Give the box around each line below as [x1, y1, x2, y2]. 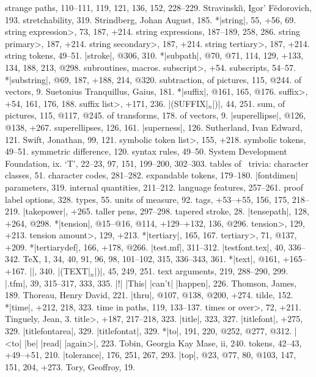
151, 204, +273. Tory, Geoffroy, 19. [5, 360, 135, 373]
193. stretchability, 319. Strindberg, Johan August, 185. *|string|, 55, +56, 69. [5, 13, 296, 26]
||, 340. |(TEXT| [29, 265, 90, 277]
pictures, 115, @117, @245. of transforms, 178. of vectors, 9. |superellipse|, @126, [5, 109, 306, 122]
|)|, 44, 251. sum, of [212, 97, 285, 109]
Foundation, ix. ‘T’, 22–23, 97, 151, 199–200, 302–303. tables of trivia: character [5, 156, 309, 169]
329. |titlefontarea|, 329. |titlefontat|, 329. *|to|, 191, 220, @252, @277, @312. [5, 324, 292, 337]
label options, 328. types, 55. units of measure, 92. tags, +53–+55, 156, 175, [5, 192, 290, 205]
